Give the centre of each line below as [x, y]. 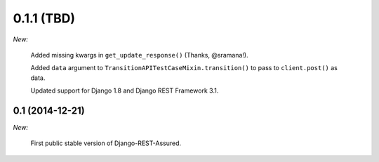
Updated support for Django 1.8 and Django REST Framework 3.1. [125, 90]
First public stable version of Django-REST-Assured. [106, 143]
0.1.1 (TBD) [44, 18]
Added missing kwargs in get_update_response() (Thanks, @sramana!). [139, 55]
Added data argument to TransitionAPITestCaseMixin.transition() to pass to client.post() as [184, 68]
